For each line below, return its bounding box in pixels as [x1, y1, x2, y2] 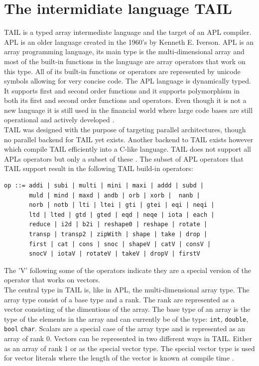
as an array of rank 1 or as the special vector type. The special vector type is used [4, 343, 255, 353]
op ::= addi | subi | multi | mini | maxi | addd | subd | [4, 182, 204, 189]
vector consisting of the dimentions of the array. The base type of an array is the [4, 304, 251, 314]
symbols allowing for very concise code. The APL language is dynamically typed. [4, 76, 251, 86]
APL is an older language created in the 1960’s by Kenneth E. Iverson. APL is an [4, 36, 254, 47]
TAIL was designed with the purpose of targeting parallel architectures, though [4, 124, 246, 135]
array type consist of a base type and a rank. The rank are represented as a [4, 294, 235, 304]
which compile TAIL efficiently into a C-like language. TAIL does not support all [4, 144, 252, 154]
